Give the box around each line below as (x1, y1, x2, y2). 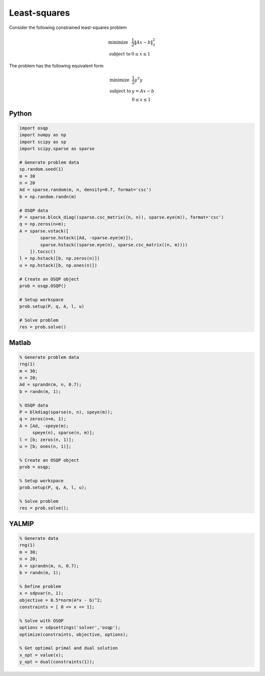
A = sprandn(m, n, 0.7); (19, 563, 79, 569)
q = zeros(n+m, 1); (19, 416, 66, 422)
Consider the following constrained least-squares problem (9, 25, 127, 30)
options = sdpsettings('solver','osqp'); (19, 625, 121, 630)
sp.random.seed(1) (19, 167, 64, 172)
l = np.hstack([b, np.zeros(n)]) (19, 255, 100, 261)
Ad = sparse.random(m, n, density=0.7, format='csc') (19, 187, 152, 193)
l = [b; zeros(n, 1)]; (19, 437, 74, 442)
